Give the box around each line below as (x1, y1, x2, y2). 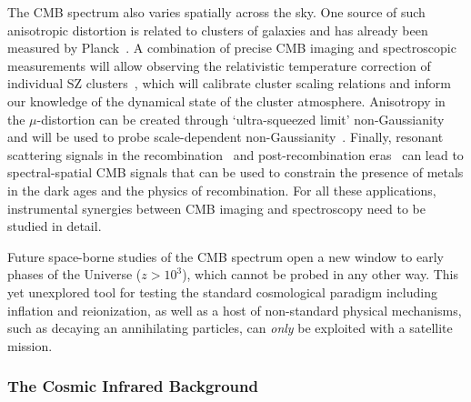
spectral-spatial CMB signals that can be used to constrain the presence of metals (7, 163, 464, 182)
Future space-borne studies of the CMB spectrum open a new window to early (7, 246, 444, 266)
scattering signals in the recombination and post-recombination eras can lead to (7, 145, 464, 164)
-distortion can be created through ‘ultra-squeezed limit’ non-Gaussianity (36, 109, 445, 128)
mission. (7, 336, 53, 355)
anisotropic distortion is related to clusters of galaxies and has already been (7, 20, 428, 39)
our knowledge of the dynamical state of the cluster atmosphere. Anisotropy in (7, 91, 446, 110)
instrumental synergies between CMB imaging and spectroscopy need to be (7, 198, 426, 217)
